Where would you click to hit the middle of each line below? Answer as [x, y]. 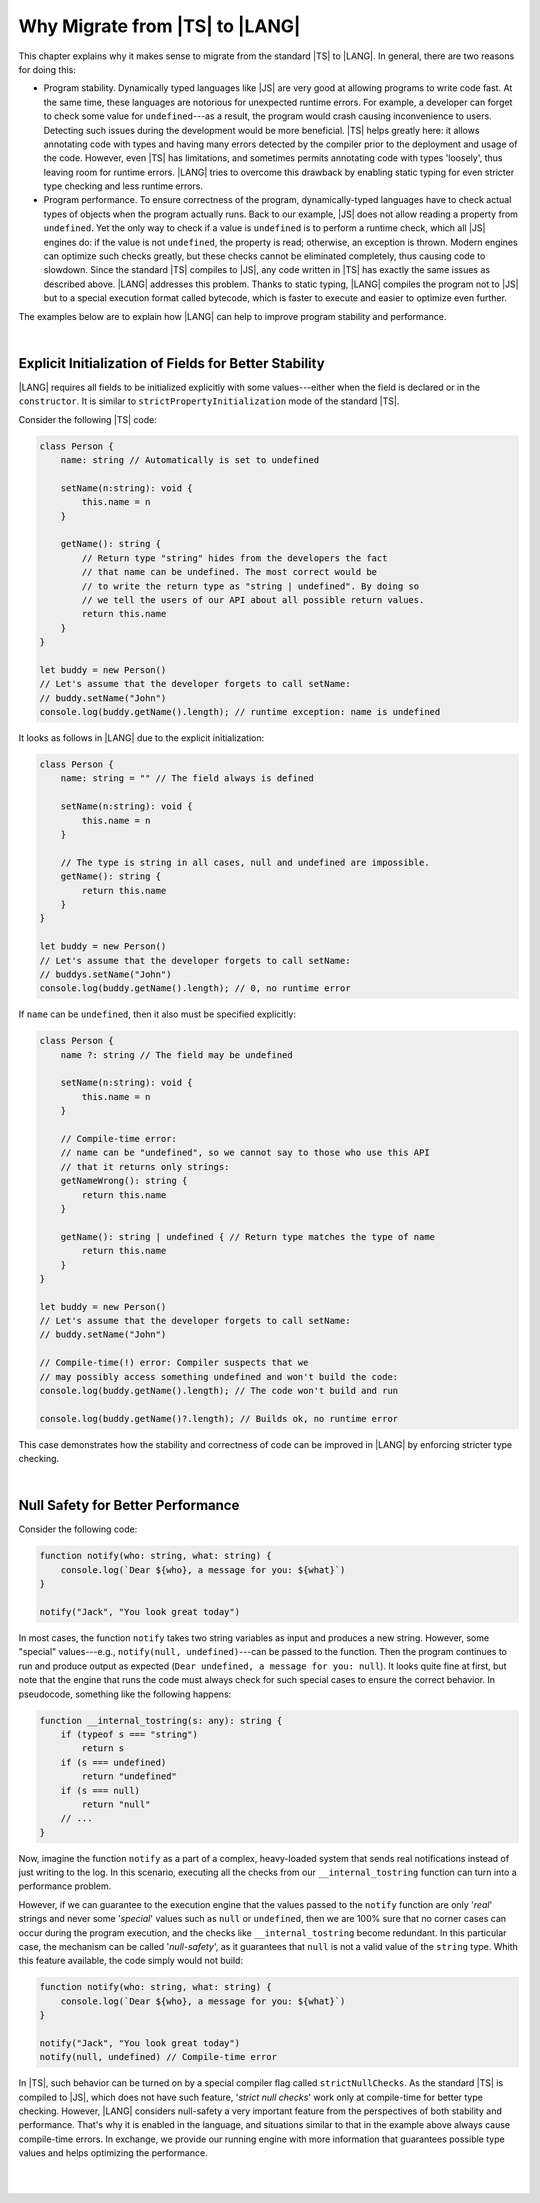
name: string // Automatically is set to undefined [190, 460]
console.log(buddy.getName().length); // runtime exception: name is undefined [240, 712]
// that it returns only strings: [145, 1166]
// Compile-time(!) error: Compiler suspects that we [174, 1363]
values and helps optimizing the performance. [113, 2153]
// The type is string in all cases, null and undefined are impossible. [245, 862]
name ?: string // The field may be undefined [177, 1054]
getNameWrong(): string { [124, 1181]
